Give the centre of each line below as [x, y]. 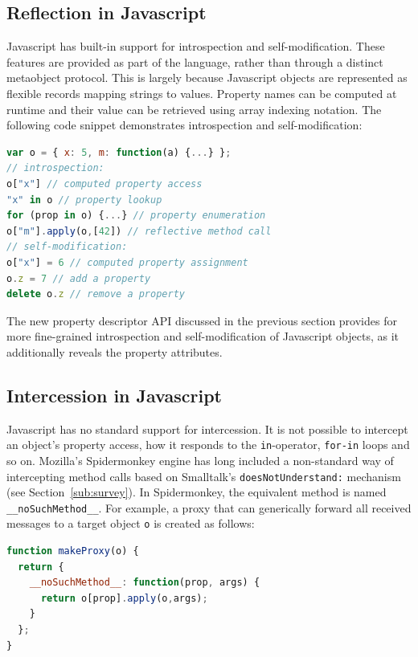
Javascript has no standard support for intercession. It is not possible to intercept [207, 428]
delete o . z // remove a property [96, 294]
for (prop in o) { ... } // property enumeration [136, 216]
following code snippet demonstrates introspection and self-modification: [184, 125]
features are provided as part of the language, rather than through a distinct [195, 61]
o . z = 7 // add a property [79, 278]
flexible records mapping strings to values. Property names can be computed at [202, 93]
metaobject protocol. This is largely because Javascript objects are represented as [207, 78]
